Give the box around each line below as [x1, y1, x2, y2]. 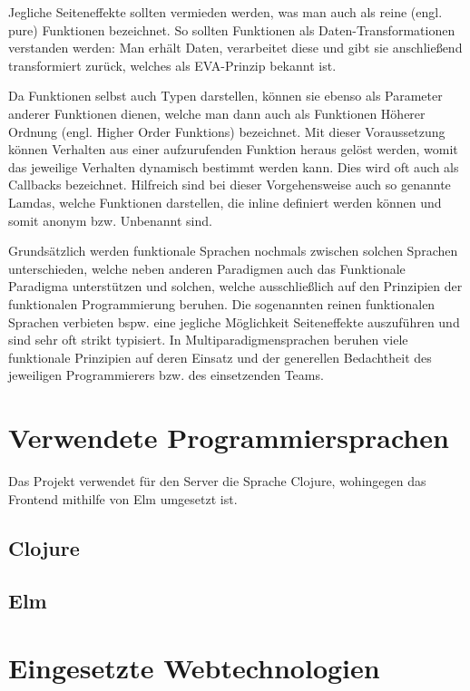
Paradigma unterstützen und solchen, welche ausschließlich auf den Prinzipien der [8, 277, 463, 296]
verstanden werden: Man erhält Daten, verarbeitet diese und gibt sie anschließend [8, 38, 463, 57]
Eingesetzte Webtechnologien [8, 648, 380, 686]
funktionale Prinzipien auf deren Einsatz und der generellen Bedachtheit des [8, 347, 432, 366]
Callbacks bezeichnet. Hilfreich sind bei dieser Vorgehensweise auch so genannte [8, 175, 451, 194]
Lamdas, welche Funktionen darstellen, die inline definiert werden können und [8, 192, 442, 211]
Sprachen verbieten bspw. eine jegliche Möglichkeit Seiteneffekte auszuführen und [8, 312, 460, 331]
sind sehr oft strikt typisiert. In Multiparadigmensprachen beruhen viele [8, 330, 408, 349]
